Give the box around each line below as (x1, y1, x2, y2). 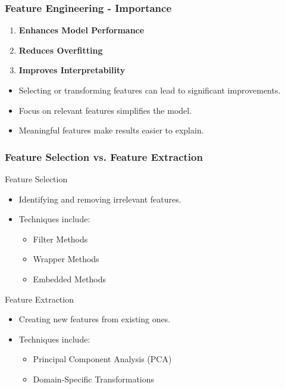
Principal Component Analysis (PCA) (33, 353, 172, 365)
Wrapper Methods (33, 253, 99, 265)
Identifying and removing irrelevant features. (18, 192, 181, 205)
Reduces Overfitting (18, 43, 103, 56)
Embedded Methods (33, 272, 106, 285)
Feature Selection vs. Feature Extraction (5, 149, 203, 164)
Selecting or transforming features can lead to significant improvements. (18, 84, 281, 96)
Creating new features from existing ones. (18, 313, 171, 325)
